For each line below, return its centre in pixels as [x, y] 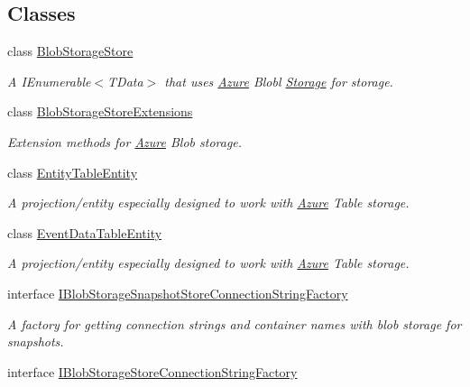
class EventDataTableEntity [85, 232]
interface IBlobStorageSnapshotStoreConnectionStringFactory [178, 293]
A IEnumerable [49, 81]
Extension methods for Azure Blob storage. [125, 141]
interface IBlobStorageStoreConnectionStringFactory [152, 371]
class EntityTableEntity [73, 172]
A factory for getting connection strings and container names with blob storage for [235, 323]
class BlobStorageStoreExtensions [100, 111]
